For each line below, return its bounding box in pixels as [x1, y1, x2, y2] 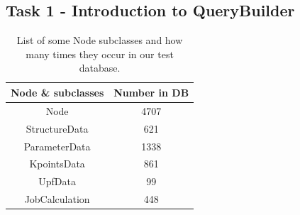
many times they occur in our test [26, 46, 174, 61]
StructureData [26, 121, 89, 136]
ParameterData [23, 138, 91, 153]
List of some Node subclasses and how [16, 33, 183, 48]
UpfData [38, 174, 76, 189]
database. [79, 60, 121, 75]
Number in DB [113, 84, 189, 99]
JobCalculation [24, 192, 90, 206]
